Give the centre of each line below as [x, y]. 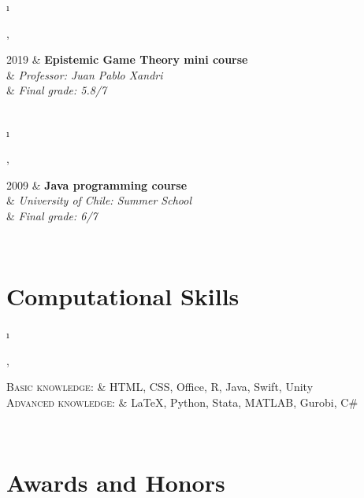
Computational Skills [123, 296]
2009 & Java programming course [97, 184]
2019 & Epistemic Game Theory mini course [127, 59]
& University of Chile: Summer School [99, 200]
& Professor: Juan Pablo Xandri [85, 74]
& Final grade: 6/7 [52, 215]
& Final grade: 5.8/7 [57, 90]
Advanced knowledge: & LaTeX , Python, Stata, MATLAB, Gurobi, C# [182, 402]
